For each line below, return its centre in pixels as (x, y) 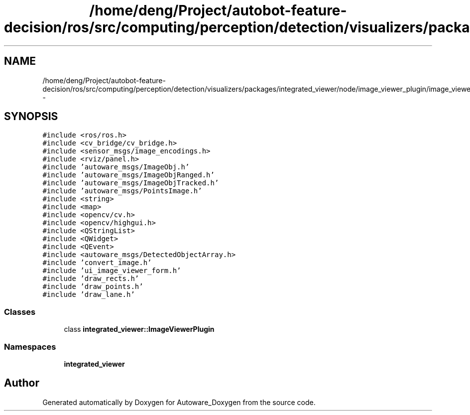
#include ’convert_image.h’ (97, 263)
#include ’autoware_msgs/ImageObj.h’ (116, 167)
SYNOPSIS (31, 117)
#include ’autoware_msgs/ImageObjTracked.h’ (131, 183)
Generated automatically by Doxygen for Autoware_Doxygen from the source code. (179, 402)
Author (22, 383)
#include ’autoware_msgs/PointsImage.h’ (122, 191)
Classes (20, 312)
